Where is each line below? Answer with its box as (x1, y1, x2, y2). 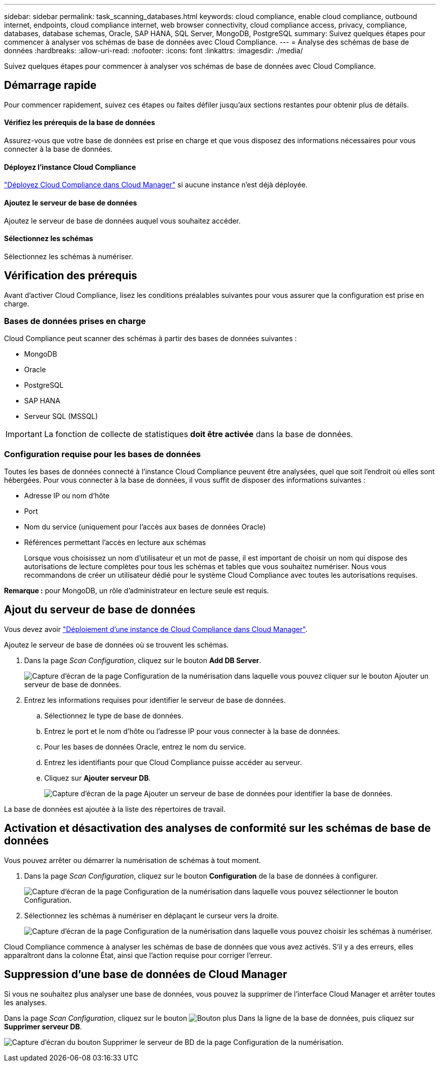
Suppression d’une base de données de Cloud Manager (4, 968, 287, 981)
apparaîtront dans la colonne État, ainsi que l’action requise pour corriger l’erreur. (4, 950, 272, 960)
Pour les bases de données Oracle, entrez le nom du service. (44, 742, 246, 751)
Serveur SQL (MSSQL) (24, 412, 98, 421)
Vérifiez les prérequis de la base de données (4, 118, 155, 127)
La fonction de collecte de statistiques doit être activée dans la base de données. (44, 429, 353, 440)
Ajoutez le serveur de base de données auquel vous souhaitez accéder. (4, 216, 241, 225)
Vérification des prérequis (4, 269, 138, 282)
